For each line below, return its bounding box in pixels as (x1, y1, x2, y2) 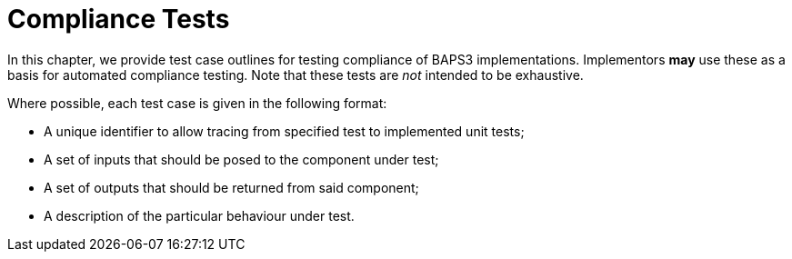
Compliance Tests (7, 4, 230, 35)
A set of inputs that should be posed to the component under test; (44, 151, 439, 167)
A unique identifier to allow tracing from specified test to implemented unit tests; (44, 123, 525, 139)
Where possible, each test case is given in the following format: (7, 95, 387, 111)
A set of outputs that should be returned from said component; (44, 179, 419, 195)
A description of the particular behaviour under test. (44, 207, 355, 224)
